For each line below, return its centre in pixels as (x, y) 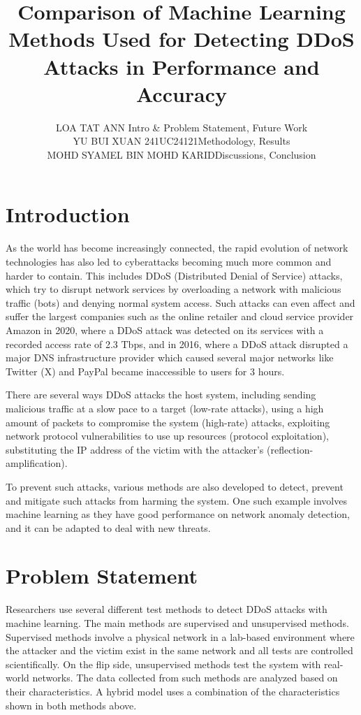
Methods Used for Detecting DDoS (182, 39)
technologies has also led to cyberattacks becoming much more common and (169, 261)
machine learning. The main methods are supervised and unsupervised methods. (177, 623)
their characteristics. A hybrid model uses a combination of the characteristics (173, 691)
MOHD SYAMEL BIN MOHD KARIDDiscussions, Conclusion (182, 154)
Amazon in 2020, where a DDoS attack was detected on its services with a (165, 330)
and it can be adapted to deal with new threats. (108, 527)
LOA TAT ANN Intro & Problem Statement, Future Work (182, 127)
